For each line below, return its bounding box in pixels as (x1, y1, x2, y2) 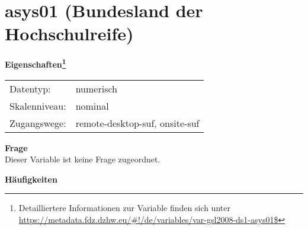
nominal (75, 98, 109, 113)
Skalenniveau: (9, 98, 66, 113)
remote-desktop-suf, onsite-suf (75, 116, 200, 130)
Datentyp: (9, 81, 51, 95)
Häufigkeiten (5, 172, 57, 185)
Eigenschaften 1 (5, 56, 66, 70)
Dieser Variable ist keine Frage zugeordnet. (5, 153, 161, 165)
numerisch (75, 81, 117, 95)
